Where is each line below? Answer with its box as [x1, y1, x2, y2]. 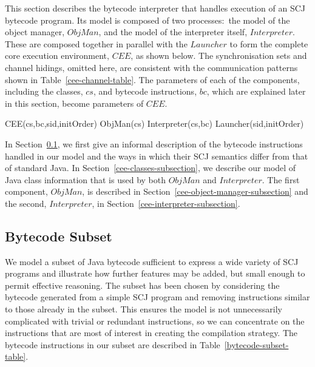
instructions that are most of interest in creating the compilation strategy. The [5, 326, 298, 339]
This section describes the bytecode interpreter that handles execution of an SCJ [5, 2, 305, 14]
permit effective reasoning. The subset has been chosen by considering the [5, 278, 280, 291]
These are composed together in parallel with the [5, 37, 188, 50]
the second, [5, 197, 47, 209]
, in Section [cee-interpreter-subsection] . [92, 197, 240, 209]
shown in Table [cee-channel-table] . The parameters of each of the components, [5, 73, 300, 86]
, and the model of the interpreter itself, [98, 25, 248, 38]
